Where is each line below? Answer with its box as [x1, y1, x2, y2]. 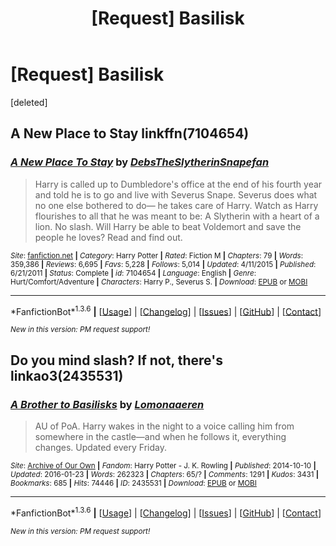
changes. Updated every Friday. [34, 441, 167, 453]
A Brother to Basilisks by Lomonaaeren [10, 397, 205, 411]
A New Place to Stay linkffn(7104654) [10, 125, 250, 142]
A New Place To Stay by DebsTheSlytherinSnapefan [10, 155, 270, 169]
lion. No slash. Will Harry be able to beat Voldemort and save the [34, 220, 302, 232]
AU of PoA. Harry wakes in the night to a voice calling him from [34, 420, 295, 432]
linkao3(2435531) [10, 367, 124, 384]
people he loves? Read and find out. [34, 231, 183, 243]
